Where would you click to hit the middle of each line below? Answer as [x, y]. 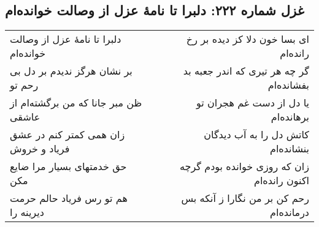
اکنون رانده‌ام [282, 180]
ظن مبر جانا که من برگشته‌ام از [76, 103]
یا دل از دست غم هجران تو [253, 103]
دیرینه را [27, 212]
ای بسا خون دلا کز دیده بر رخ [248, 39]
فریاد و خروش [40, 149]
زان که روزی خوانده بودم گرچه [244, 166]
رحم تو [24, 85]
